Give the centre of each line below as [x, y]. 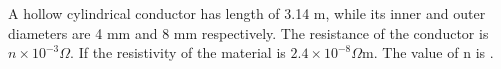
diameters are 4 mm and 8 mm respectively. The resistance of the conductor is [248, 32]
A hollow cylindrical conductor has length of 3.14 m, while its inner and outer [247, 13]
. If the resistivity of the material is [178, 52]
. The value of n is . [433, 52]
